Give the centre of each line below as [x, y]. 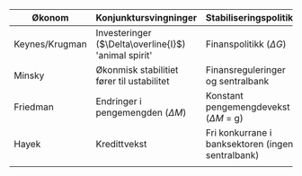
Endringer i [119, 101]
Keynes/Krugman [50, 44]
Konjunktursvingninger [147, 18]
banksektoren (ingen [249, 144]
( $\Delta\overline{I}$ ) [141, 44]
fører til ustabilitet [133, 81]
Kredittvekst [121, 144]
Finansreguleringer [245, 70]
